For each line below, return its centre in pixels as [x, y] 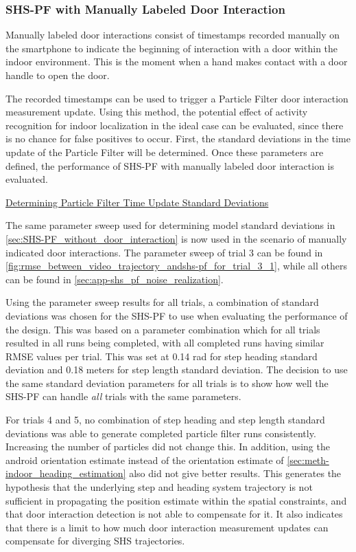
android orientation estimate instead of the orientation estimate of [145, 460]
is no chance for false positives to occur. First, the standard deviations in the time [178, 139]
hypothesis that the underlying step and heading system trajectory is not [159, 487]
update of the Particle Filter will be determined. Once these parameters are [165, 152]
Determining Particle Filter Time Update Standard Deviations [137, 202]
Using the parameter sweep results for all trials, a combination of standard [162, 302]
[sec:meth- [308, 460]
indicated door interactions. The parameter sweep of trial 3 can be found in [164, 252]
